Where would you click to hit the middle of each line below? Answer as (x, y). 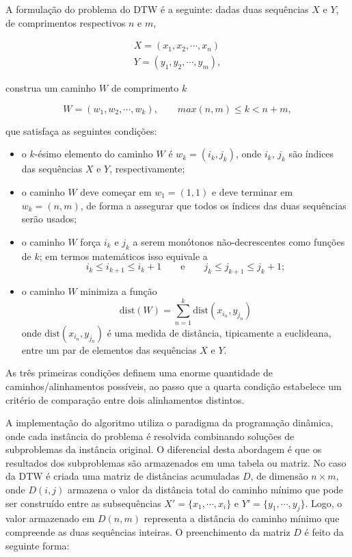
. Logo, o (324, 503)
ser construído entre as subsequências (83, 503)
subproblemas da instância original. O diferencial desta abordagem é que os (164, 449)
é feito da (324, 532)
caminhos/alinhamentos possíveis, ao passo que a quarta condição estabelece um (174, 386)
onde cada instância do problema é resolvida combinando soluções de (150, 436)
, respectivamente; (147, 169)
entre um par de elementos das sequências (109, 349)
